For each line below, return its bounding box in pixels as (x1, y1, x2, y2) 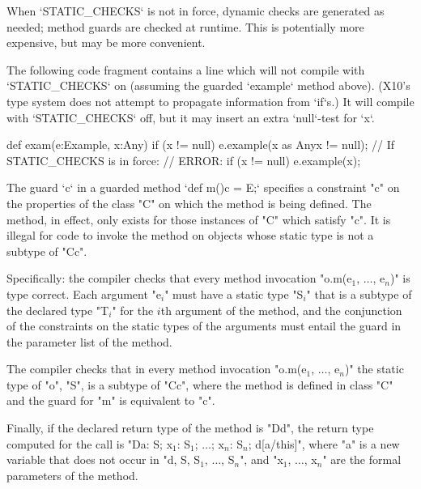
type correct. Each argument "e (6, 285, 162, 302)
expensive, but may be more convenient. (6, 34, 206, 51)
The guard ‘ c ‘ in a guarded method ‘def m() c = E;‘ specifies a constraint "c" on (6, 179, 400, 196)
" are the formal (322, 451, 402, 468)
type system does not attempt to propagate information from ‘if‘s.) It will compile (6, 92, 415, 109)
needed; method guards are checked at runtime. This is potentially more (6, 18, 364, 35)
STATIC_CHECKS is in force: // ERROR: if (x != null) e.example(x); (6, 151, 361, 168)
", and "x (240, 451, 283, 468)
